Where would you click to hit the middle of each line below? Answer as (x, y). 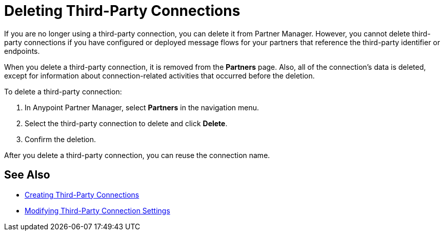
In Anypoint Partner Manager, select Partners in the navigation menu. (142, 107)
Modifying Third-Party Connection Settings (97, 210)
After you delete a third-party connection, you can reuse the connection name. (137, 155)
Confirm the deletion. (60, 139)
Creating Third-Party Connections (82, 194)
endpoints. (22, 51)
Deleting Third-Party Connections (122, 11)
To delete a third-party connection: (63, 91)
